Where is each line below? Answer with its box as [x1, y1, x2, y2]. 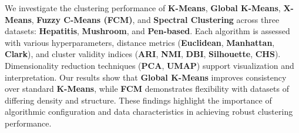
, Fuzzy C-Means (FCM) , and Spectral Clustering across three [31, 13, 280, 25]
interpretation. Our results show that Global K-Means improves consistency [5, 71, 287, 83]
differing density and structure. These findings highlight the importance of [5, 94, 272, 106]
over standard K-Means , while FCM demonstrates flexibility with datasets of [5, 82, 289, 95]
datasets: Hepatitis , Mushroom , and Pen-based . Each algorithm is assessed [5, 25, 290, 37]
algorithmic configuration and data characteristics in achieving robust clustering [5, 105, 293, 118]
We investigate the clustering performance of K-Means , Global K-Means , [5, 2, 281, 14]
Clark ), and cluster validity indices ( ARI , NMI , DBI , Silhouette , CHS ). [5, 48, 281, 60]
